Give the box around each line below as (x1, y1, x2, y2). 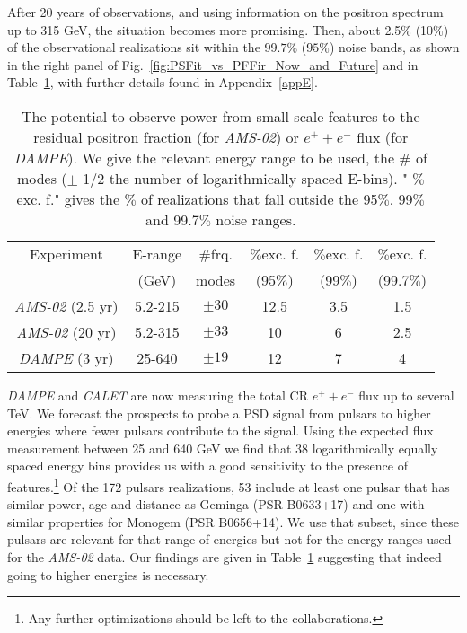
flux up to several (358, 385, 454, 404)
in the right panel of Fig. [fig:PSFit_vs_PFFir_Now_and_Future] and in (7, 55, 419, 74)
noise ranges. (216, 208, 296, 230)
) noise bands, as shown (329, 38, 460, 57)
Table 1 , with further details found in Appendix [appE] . (7, 73, 318, 92)
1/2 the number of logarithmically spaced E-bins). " (83, 167, 408, 189)
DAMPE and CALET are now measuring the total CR (7, 385, 308, 404)
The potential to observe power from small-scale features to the (21, 105, 420, 127)
